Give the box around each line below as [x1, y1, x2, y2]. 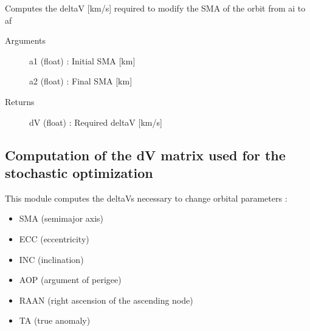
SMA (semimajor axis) [19, 212, 104, 225]
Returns [5, 95, 35, 107]
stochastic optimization [5, 163, 153, 182]
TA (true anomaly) [19, 314, 91, 327]
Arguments [5, 34, 46, 47]
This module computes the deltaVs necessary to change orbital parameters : [5, 191, 288, 204]
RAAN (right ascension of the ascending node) [19, 293, 193, 306]
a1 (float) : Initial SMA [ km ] [29, 54, 136, 67]
